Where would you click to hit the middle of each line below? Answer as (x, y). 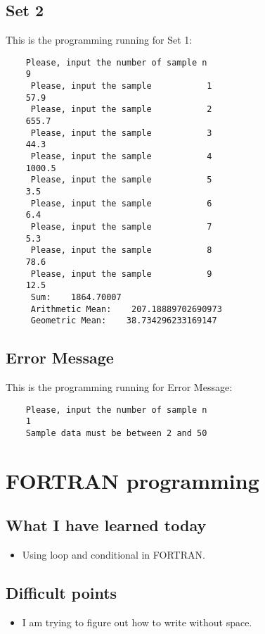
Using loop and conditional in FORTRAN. (114, 555)
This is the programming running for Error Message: (119, 387)
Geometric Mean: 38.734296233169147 (124, 321)
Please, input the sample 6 (121, 203)
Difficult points (62, 593)
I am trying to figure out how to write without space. (137, 622)
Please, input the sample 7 (121, 226)
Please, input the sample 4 (121, 157)
